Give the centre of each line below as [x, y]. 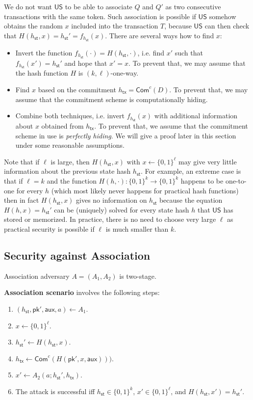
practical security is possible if [49, 228]
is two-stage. [138, 276]
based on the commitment [77, 89]
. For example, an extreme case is [191, 171]
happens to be [202, 180]
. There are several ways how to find [160, 35]
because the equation [191, 200]
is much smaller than [137, 228]
